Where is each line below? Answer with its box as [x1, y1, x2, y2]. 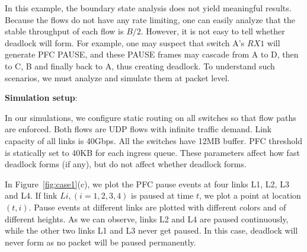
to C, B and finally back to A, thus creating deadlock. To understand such [5, 59, 275, 72]
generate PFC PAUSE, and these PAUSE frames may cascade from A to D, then [5, 48, 299, 60]
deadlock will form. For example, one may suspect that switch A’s [5, 36, 245, 49]
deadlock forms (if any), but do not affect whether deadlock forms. [5, 158, 247, 170]
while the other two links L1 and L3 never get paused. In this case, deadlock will [5, 224, 298, 237]
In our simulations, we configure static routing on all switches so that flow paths [5, 111, 296, 123]
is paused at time [131, 189, 194, 202]
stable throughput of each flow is [5, 25, 124, 37]
